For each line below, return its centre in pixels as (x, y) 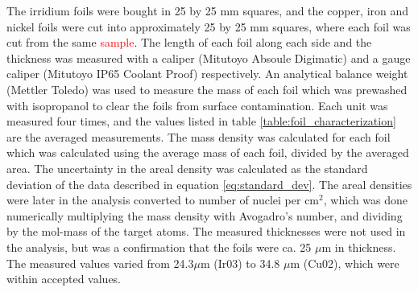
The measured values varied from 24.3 (100, 263)
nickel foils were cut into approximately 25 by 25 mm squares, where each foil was (209, 26)
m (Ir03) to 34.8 (240, 263)
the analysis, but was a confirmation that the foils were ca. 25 (159, 247)
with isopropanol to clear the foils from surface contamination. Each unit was (197, 105)
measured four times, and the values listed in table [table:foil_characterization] (201, 121)
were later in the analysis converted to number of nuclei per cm (163, 200)
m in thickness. (359, 247)
